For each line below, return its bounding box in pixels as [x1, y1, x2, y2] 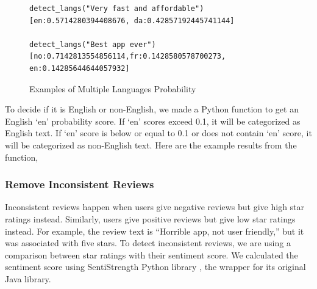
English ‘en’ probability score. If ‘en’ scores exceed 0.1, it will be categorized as [5, 114, 301, 127]
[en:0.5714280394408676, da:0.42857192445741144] [29, 16, 235, 25]
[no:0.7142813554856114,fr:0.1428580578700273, [29, 52, 226, 61]
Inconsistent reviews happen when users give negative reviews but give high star [5, 200, 305, 213]
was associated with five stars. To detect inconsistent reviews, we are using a [5, 236, 291, 249]
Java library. [5, 272, 51, 285]
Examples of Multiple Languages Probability [29, 82, 196, 95]
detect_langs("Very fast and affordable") [29, 4, 204, 13]
